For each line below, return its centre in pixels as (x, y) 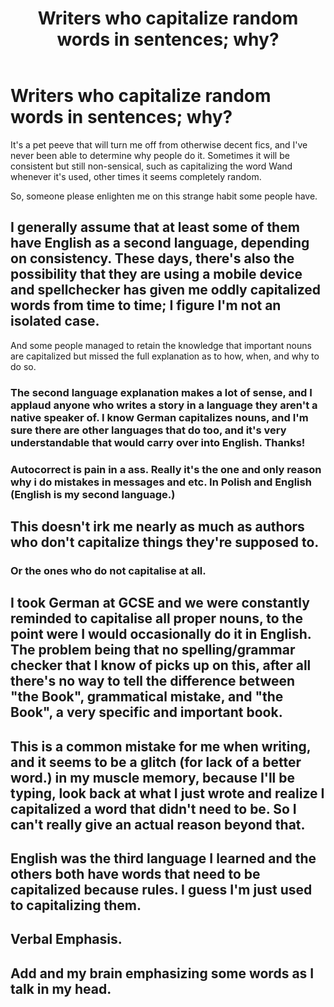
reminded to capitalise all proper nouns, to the (156, 618)
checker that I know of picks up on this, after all (161, 665)
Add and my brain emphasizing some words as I (162, 973)
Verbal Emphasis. (66, 939)
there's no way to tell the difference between (153, 681)
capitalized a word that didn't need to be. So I (153, 808)
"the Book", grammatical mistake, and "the (147, 697)
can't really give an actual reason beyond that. (158, 824)
